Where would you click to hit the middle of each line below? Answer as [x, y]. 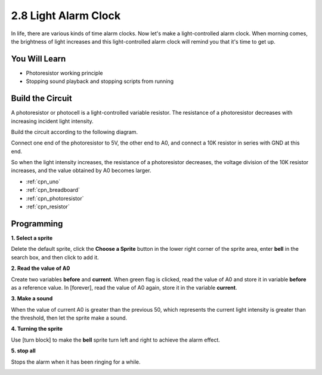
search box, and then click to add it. [55, 257]
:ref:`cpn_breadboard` [53, 190]
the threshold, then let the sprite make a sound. [69, 318]
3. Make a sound [32, 299]
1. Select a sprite [32, 238]
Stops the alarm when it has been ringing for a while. [76, 362]
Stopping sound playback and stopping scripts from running [100, 81]
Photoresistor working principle [64, 73]
